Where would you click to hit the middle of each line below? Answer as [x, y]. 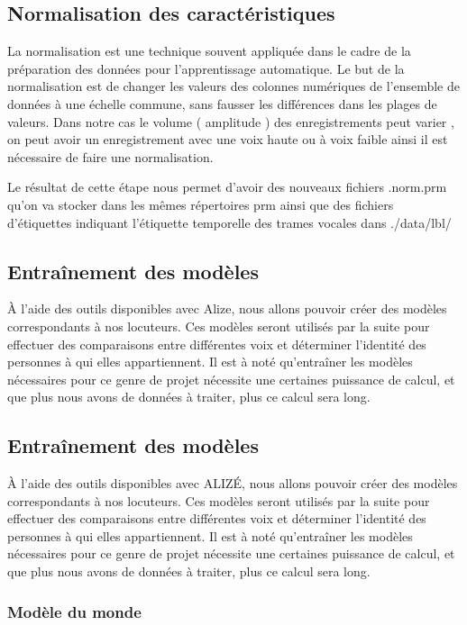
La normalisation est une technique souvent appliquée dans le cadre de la [209, 51]
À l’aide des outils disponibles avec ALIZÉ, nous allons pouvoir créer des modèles [233, 483]
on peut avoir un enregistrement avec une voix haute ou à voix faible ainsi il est [228, 139]
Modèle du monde [74, 611]
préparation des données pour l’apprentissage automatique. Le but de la [206, 68]
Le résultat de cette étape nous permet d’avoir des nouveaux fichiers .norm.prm [227, 187]
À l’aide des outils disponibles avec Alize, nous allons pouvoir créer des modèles [227, 308]
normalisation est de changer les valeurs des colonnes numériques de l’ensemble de [233, 86]
